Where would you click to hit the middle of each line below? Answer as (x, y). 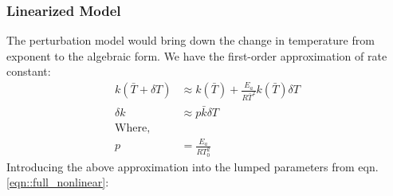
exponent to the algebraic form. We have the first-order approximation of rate (197, 55)
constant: (29, 71)
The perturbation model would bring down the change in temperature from (191, 40)
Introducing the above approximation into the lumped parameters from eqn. (193, 166)
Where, (133, 128)
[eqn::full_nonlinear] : (58, 182)
